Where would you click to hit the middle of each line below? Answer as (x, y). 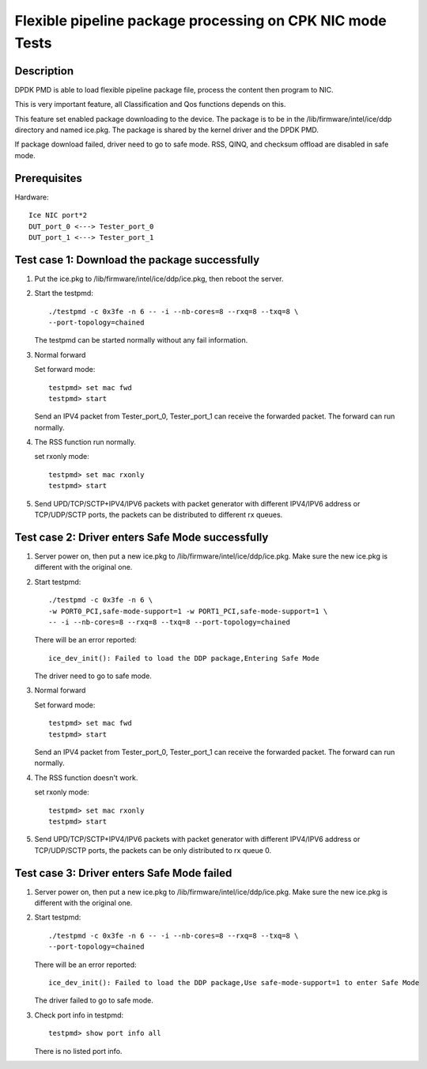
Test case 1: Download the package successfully (137, 260)
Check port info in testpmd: (79, 1015)
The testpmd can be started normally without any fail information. (141, 340)
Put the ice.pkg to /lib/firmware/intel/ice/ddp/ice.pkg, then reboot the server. (159, 279)
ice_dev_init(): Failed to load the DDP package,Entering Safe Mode (184, 658)
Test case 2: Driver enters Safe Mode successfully (142, 537)
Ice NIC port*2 (58, 215)
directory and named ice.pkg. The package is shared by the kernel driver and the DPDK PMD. (167, 130)
